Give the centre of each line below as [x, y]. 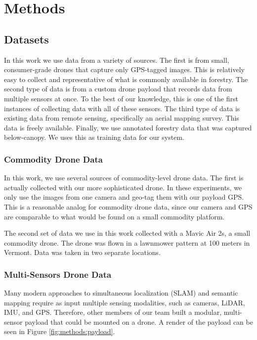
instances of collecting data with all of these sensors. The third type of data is [122, 108]
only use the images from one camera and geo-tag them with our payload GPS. [124, 197]
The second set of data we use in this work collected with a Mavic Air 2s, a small [127, 233]
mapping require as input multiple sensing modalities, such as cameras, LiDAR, [125, 302]
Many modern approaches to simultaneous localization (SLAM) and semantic [121, 293]
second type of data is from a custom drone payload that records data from [118, 89]
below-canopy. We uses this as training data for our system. [94, 137]
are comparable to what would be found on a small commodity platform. [114, 216]
